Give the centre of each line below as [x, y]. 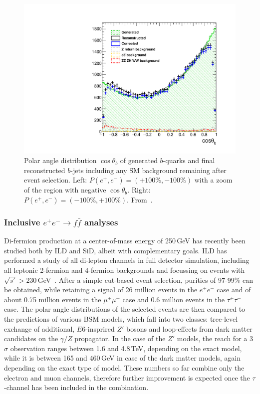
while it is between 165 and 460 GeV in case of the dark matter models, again [123, 358]
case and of [234, 290]
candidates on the [31, 338]
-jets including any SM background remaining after [148, 170]
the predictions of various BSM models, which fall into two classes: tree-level [121, 319]
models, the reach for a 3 [215, 338]
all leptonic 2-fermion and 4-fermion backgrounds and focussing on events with [125, 270]
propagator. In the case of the [120, 338]
